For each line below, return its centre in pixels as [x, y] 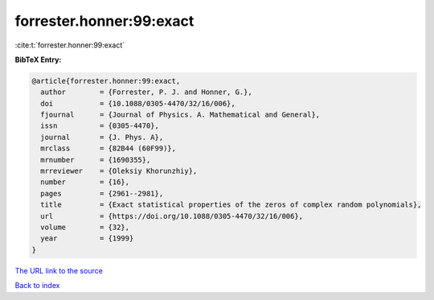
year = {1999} [87, 238]
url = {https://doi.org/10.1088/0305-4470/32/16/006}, [172, 216]
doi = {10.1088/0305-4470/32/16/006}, [138, 103]
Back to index [37, 286]
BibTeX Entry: [38, 60]
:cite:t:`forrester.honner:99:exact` [70, 45]
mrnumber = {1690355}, [96, 160]
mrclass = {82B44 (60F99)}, [108, 148]
